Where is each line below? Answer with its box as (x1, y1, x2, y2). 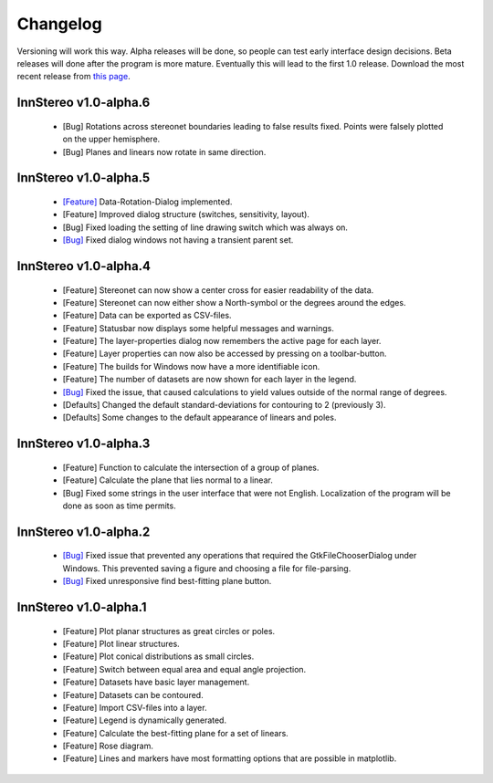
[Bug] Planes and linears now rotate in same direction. (62, 146, 267, 157)
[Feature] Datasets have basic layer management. (62, 676, 250, 688)
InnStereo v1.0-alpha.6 (16, 95, 151, 110)
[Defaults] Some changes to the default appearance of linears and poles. (62, 412, 337, 423)
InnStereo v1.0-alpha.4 (16, 258, 151, 274)
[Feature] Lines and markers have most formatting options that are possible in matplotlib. (62, 753, 397, 764)
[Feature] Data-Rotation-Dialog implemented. (62, 196, 233, 207)
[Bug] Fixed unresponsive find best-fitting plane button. (62, 576, 272, 587)
